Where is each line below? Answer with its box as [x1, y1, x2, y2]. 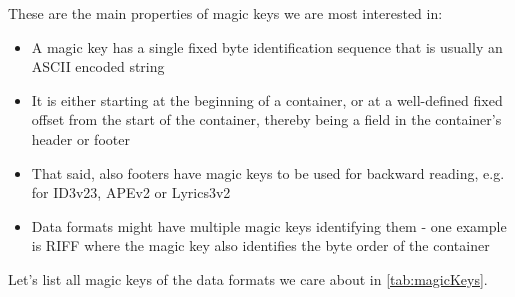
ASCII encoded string [31, 56, 165, 77]
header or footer [31, 128, 130, 149]
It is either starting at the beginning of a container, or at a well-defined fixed [31, 89, 503, 110]
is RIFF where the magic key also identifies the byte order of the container [31, 235, 490, 256]
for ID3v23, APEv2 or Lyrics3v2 [31, 182, 231, 203]
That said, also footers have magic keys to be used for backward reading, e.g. [31, 162, 505, 183]
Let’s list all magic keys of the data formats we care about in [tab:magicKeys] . [8, 268, 488, 289]
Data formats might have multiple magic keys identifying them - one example [31, 215, 507, 236]
